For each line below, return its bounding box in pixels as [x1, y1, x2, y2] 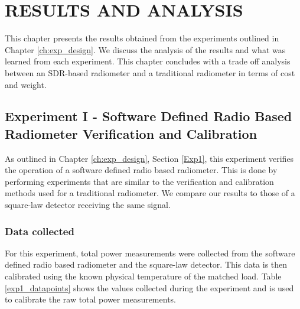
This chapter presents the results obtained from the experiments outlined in [5, 32, 279, 44]
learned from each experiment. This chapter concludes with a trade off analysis [5, 55, 291, 67]
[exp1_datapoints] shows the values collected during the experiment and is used [5, 281, 294, 294]
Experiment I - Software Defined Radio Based [5, 107, 292, 125]
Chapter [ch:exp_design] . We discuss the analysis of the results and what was [5, 43, 286, 56]
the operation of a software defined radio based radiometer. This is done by [5, 164, 278, 176]
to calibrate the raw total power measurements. [5, 293, 176, 305]
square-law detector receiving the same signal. [5, 199, 171, 211]
